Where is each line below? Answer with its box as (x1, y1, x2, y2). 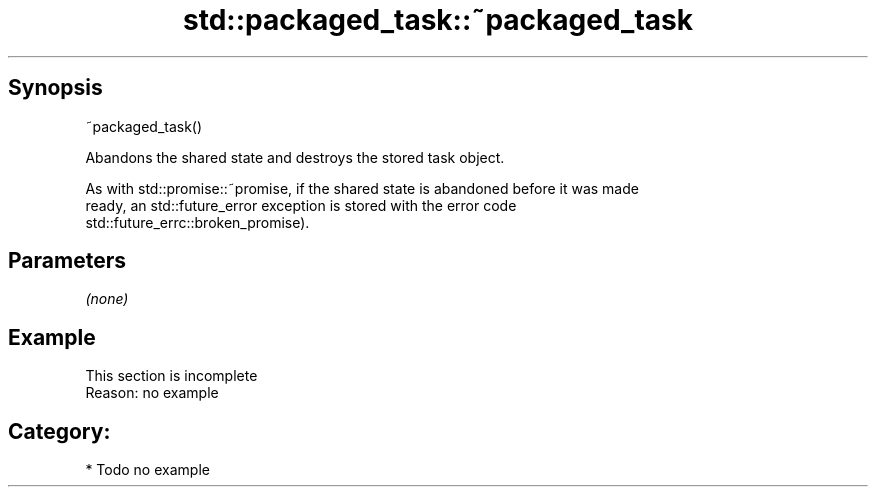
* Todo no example (85, 461, 210, 479)
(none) (85, 290, 129, 308)
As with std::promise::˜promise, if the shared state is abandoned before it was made (85, 179, 639, 197)
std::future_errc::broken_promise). (85, 213, 310, 231)
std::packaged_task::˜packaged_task (183, 3, 693, 37)
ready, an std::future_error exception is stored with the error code (85, 196, 517, 214)
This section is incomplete (85, 367, 258, 385)
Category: (8, 418, 111, 444)
